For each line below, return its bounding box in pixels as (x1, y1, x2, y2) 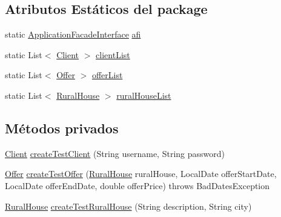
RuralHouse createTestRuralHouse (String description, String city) (5, 199, 252, 212)
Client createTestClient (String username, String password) (5, 147, 225, 159)
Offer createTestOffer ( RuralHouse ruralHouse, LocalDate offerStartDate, (5, 167, 277, 180)
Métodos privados (5, 118, 119, 137)
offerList (91, 68, 123, 81)
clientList (96, 48, 130, 61)
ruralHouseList (116, 88, 171, 101)
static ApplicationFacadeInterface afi (5, 28, 141, 41)
